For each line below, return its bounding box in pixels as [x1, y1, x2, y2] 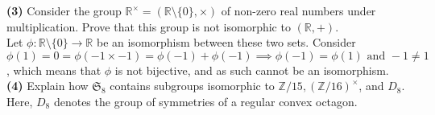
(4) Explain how [6, 77, 89, 94]
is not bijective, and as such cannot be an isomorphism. [114, 61, 389, 78]
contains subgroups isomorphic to [110, 77, 275, 94]
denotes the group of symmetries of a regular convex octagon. [53, 92, 358, 109]
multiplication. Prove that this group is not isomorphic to [6, 18, 291, 35]
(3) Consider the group [6, 2, 122, 18]
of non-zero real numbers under [221, 2, 376, 18]
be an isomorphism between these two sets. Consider [96, 34, 356, 51]
